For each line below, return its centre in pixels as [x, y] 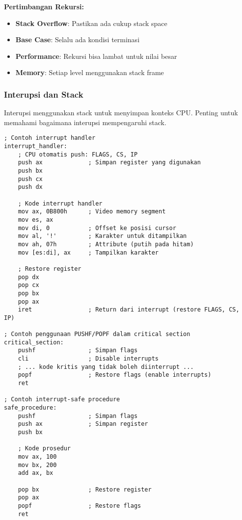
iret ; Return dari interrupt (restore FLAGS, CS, [129, 310]
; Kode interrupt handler [60, 203]
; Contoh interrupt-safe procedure [62, 400]
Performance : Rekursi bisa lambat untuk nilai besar [96, 56]
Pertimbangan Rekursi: [44, 6]
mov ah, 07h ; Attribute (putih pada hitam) [106, 244]
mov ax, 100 [37, 456]
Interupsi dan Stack [44, 94]
